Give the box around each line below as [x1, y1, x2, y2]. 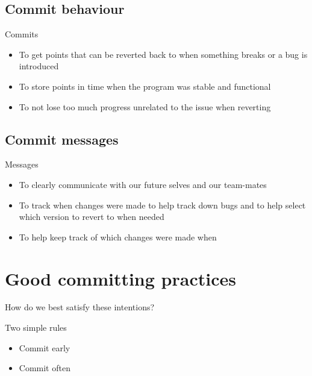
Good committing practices [5, 266, 236, 290]
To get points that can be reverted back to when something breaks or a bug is [19, 48, 308, 60]
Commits [5, 28, 39, 40]
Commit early [19, 341, 70, 354]
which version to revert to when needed [19, 210, 164, 223]
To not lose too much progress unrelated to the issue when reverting [19, 100, 271, 113]
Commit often [19, 362, 70, 374]
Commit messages [5, 130, 119, 148]
